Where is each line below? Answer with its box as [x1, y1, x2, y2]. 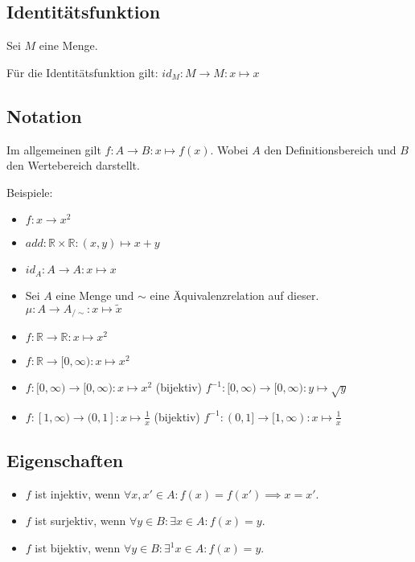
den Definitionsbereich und [264, 141, 397, 158]
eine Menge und [55, 286, 134, 303]
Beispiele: [6, 183, 53, 200]
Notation [6, 103, 82, 128]
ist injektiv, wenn [35, 485, 121, 502]
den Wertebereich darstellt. [6, 157, 140, 174]
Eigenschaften [6, 448, 124, 473]
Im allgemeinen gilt [6, 141, 101, 158]
